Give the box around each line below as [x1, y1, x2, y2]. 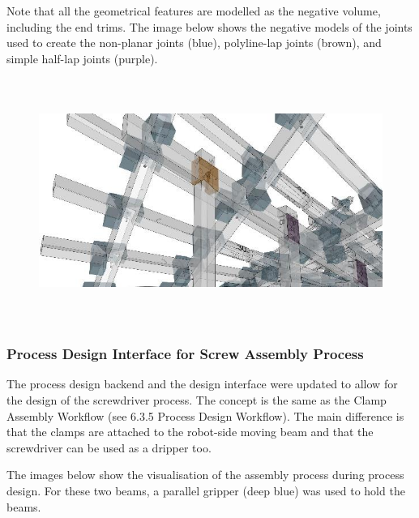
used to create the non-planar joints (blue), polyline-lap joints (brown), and [6, 34, 382, 51]
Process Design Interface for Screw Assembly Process [6, 344, 364, 364]
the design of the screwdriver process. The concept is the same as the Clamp [6, 392, 387, 408]
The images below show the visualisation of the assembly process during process [6, 466, 404, 483]
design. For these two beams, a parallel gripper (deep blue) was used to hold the [6, 482, 405, 499]
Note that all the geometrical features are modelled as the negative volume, [6, 2, 381, 19]
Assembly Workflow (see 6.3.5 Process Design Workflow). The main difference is [6, 407, 404, 424]
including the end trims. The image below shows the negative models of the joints [6, 18, 413, 35]
